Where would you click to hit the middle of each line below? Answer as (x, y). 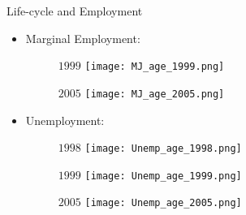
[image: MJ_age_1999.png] (155, 67)
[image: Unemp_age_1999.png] (163, 176)
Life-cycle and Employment (75, 11)
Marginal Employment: (83, 38)
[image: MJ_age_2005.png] (155, 94)
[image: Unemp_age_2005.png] (163, 203)
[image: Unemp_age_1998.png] (163, 149)
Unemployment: (65, 120)
